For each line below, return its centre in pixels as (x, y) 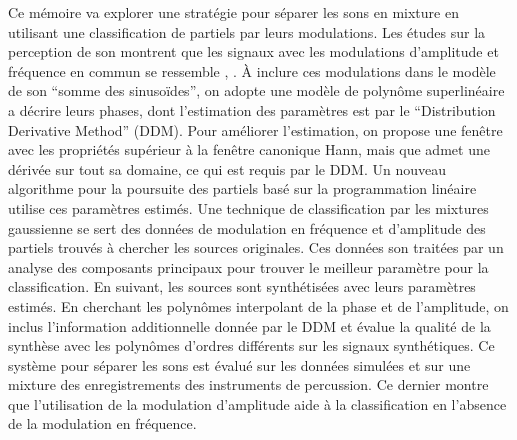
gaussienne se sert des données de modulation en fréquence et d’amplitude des (247, 227)
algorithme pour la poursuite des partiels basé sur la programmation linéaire (242, 188)
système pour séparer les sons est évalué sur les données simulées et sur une (239, 364)
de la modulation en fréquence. (102, 423)
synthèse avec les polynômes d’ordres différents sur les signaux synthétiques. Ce (251, 345)
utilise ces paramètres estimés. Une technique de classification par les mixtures (248, 207)
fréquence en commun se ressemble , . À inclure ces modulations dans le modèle (252, 70)
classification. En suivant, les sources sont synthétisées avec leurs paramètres (242, 286)
